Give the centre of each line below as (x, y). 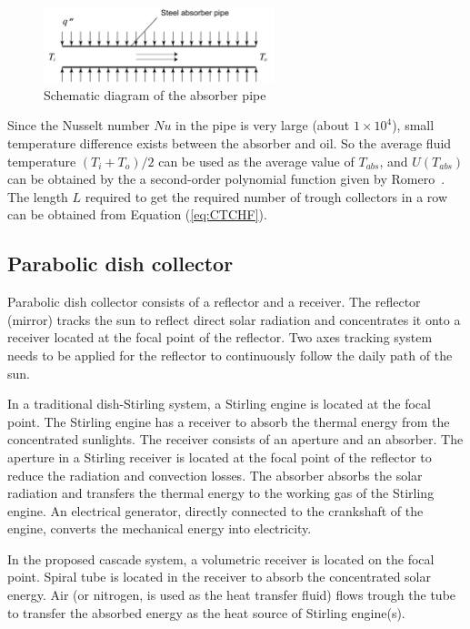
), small (413, 125)
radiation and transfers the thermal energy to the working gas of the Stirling (221, 493)
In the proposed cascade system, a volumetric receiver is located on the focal (221, 558)
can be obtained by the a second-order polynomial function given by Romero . (226, 179)
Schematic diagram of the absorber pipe (155, 94)
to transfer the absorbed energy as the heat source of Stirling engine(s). (206, 612)
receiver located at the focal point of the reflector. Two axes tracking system (220, 337)
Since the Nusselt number (79, 125)
